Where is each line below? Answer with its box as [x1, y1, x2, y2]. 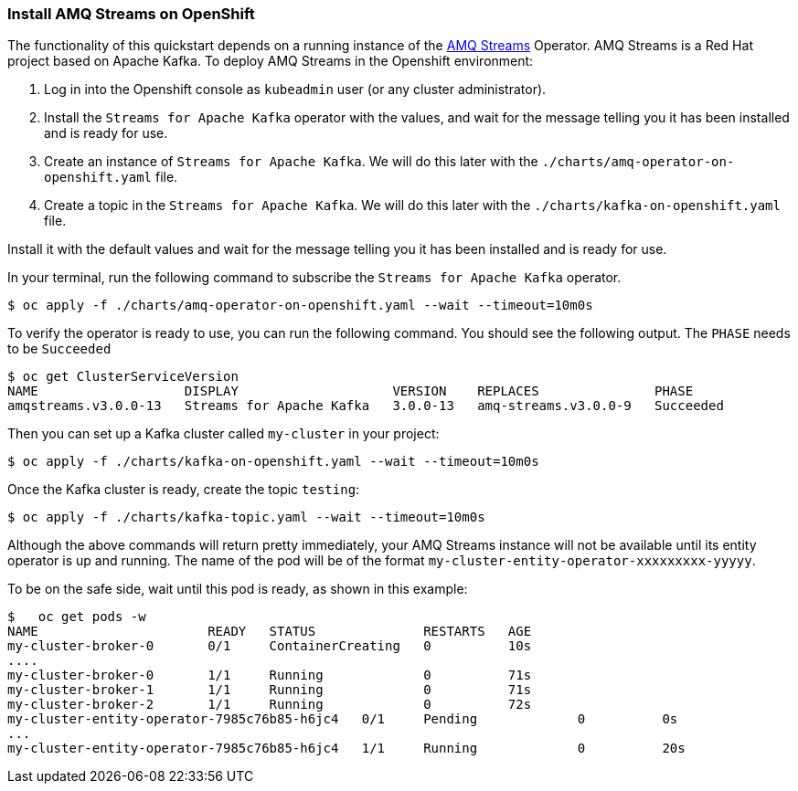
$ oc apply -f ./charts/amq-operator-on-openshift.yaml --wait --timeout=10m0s [7, 298, 593, 313]
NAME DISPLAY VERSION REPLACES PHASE [7, 384, 694, 399]
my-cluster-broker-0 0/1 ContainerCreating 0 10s [7, 638, 532, 654]
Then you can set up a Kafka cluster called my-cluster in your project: [7, 426, 440, 442]
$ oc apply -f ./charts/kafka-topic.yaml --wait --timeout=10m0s [7, 510, 485, 525]
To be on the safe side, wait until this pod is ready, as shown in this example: [7, 581, 468, 597]
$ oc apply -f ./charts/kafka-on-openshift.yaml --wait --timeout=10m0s [7, 454, 539, 469]
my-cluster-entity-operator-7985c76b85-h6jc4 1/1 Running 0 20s [7, 741, 686, 756]
